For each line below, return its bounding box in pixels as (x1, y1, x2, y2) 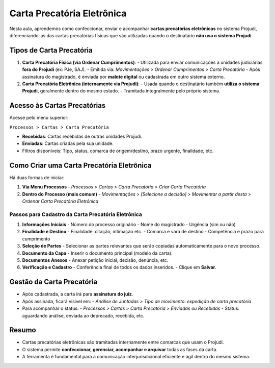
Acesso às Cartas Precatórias (9, 101, 106, 110)
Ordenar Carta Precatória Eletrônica (22, 198, 99, 204)
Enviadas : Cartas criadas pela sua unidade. (22, 140, 114, 146)
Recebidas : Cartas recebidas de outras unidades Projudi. (22, 133, 143, 140)
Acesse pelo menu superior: (9, 115, 69, 121)
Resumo (9, 326, 36, 334)
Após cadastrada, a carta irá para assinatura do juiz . (22, 291, 133, 297)
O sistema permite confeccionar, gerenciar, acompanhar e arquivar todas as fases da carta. (22, 346, 218, 352)
